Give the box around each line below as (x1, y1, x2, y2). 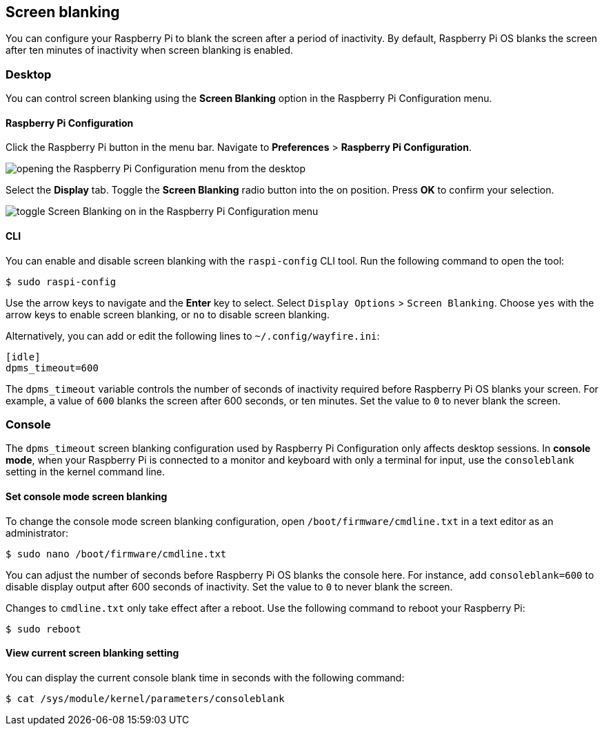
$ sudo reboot (6, 623, 81, 635)
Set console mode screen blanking (6, 490, 168, 502)
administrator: (6, 526, 68, 539)
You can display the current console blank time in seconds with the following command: (6, 671, 405, 683)
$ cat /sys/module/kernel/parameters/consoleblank (6, 692, 285, 704)
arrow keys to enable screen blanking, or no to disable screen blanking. (6, 308, 330, 320)
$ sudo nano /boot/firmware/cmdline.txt (6, 548, 227, 559)
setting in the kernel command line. (6, 466, 165, 478)
